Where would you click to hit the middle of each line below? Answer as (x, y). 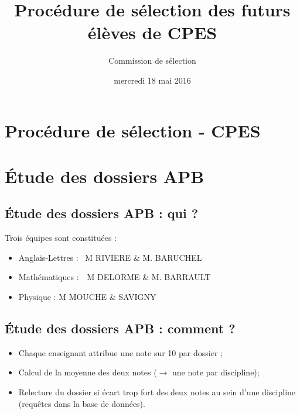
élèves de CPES (152, 32)
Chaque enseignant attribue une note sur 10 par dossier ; (120, 352)
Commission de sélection (152, 61)
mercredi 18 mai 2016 (152, 80)
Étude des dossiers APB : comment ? (120, 328)
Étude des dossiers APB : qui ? (102, 213)
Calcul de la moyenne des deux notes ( (88, 372)
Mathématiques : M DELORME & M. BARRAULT (115, 277)
